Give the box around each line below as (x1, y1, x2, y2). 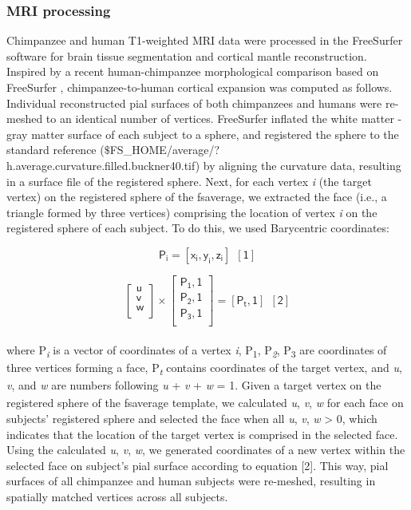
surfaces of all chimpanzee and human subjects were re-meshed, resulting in (6, 472, 376, 489)
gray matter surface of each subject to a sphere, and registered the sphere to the (6, 125, 399, 142)
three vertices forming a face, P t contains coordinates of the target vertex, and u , (6, 359, 402, 378)
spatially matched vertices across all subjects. (6, 488, 228, 504)
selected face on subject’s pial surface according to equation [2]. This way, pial (6, 457, 389, 473)
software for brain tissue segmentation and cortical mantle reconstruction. (6, 47, 367, 64)
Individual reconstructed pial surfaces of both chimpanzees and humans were (6, 94, 382, 111)
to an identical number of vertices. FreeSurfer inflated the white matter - (45, 110, 402, 127)
